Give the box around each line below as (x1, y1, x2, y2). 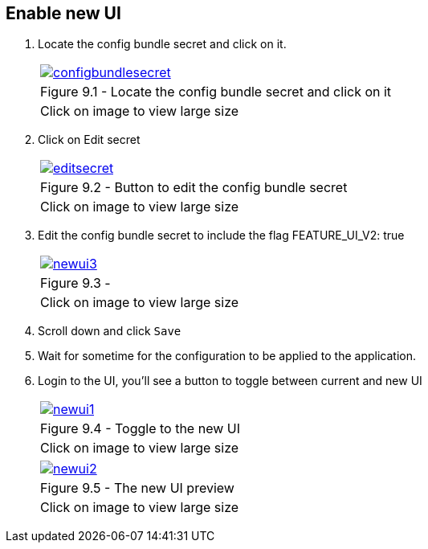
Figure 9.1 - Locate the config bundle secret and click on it (40, 84, 392, 100)
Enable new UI (6, 3, 121, 23)
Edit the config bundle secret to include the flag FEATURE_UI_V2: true (38, 228, 405, 243)
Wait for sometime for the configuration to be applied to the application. (38, 349, 417, 363)
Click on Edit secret (38, 133, 141, 147)
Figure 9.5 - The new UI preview (40, 480, 234, 497)
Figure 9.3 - (40, 275, 111, 292)
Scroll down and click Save (38, 324, 181, 338)
